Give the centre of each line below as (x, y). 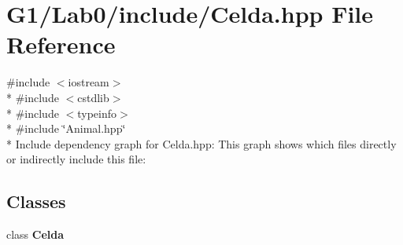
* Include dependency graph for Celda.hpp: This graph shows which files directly (201, 143)
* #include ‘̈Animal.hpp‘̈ (66, 128)
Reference (61, 44)
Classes (36, 201)
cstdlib (93, 97)
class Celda (35, 234)
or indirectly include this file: (76, 159)
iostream (89, 82)
